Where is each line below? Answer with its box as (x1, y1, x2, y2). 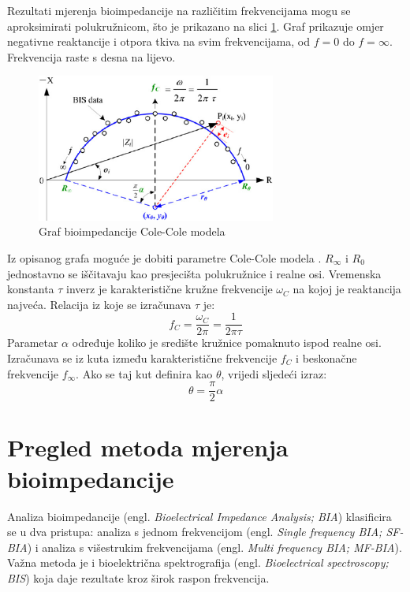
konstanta (7, 281, 54, 297)
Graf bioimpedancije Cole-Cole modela (39, 223, 225, 240)
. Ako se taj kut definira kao (76, 365, 213, 382)
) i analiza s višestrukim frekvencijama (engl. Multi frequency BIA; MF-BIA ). (27, 538, 402, 555)
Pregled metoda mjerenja (7, 431, 289, 464)
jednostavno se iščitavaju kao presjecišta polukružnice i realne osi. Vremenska (7, 265, 382, 281)
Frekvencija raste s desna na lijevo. (7, 48, 176, 65)
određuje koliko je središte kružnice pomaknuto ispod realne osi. (72, 334, 382, 351)
